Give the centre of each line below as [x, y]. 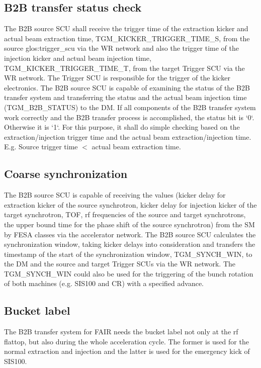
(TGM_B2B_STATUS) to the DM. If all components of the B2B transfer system [130, 107]
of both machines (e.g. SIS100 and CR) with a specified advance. [104, 283]
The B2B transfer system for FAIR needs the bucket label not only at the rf [121, 332]
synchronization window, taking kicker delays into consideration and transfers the [130, 244]
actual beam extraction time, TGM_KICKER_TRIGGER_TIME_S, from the [127, 38]
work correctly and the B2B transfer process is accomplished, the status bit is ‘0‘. [129, 117]
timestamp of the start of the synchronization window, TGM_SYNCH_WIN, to [128, 254]
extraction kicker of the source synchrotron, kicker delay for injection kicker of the [130, 204]
